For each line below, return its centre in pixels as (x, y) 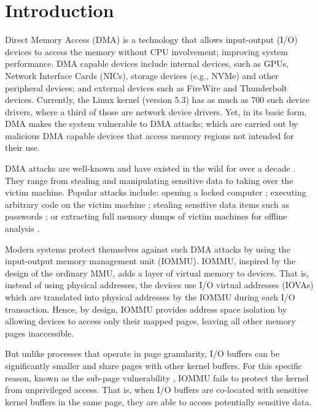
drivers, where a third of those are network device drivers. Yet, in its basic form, (156, 111)
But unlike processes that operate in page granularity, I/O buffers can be (142, 353)
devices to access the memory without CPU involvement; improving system (147, 51)
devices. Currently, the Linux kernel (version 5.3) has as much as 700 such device (157, 100)
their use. (22, 147)
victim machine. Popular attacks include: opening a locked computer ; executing (156, 192)
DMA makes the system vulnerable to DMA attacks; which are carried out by (152, 124)
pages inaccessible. (40, 333)
